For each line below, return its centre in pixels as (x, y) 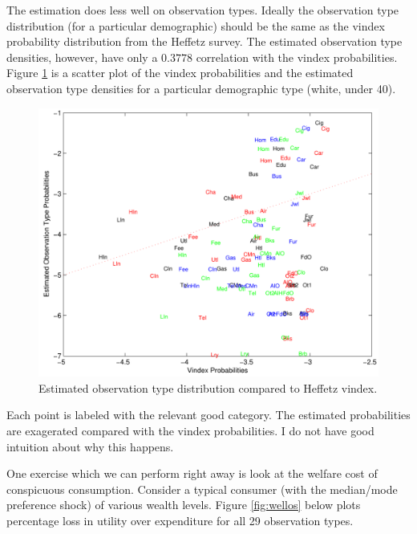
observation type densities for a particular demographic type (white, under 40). (201, 88)
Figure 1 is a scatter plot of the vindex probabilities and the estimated (180, 73)
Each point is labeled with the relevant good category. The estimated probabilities (208, 415)
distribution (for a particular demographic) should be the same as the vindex (196, 25)
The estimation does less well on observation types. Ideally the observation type (203, 10)
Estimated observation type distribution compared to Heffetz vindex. (208, 387)
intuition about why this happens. (90, 446)
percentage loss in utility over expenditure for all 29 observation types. (180, 520)
